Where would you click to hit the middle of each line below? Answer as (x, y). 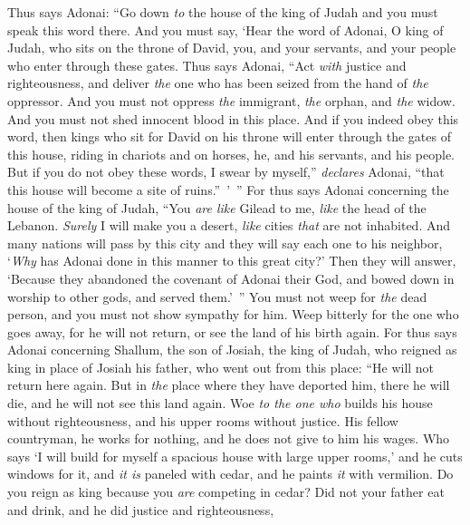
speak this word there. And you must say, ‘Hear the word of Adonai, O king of (225, 29)
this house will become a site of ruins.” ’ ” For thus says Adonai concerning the (228, 189)
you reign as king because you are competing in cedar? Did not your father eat (226, 492)
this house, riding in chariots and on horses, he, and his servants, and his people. (231, 154)
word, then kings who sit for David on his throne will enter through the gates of (229, 136)
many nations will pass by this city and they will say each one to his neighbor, (225, 243)
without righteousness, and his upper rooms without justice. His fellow (203, 420)
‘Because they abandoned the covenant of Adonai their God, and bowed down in (231, 278)
